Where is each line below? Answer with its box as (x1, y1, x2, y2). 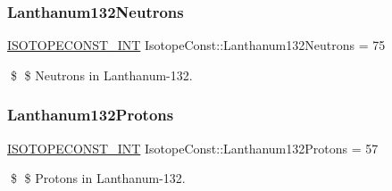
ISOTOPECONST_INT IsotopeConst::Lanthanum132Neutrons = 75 (7, 36, 386, 54)
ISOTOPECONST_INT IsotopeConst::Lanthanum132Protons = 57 (7, 138, 379, 157)
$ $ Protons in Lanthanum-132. (10, 169, 186, 187)
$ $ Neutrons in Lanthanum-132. (10, 65, 193, 84)
